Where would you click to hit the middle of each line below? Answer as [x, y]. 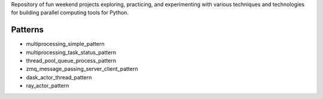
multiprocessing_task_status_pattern [71, 52]
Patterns [28, 30]
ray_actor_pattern [48, 86]
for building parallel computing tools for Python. [70, 13]
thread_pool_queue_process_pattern [71, 61]
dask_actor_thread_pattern [59, 77]
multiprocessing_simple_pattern [65, 44]
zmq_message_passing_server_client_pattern [82, 69]
